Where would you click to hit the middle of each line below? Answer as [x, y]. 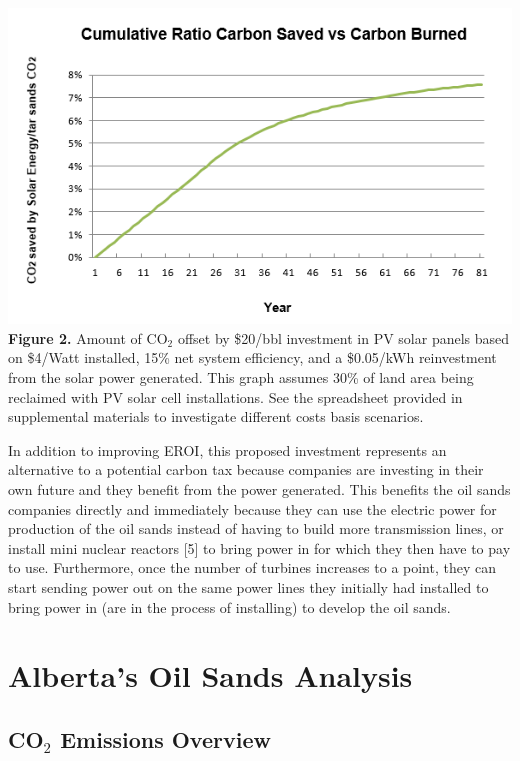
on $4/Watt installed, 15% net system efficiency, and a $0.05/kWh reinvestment [252, 357]
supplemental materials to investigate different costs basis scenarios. [216, 416]
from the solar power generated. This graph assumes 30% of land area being [241, 377]
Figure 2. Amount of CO [88, 337]
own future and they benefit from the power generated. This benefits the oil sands [259, 489]
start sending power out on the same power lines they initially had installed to [248, 587]
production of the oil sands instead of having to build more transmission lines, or [256, 528]
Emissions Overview [165, 738]
